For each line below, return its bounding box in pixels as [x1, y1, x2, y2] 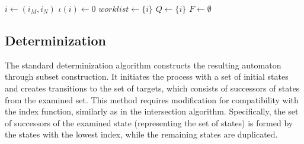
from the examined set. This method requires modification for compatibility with [5, 93, 299, 106]
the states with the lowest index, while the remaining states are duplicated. [5, 128, 278, 140]
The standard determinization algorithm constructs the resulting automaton [5, 58, 281, 71]
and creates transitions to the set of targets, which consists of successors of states [5, 81, 300, 94]
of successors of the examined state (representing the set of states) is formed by [5, 116, 293, 129]
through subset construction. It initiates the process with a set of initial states [5, 70, 289, 83]
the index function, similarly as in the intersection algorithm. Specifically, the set [5, 105, 299, 117]
